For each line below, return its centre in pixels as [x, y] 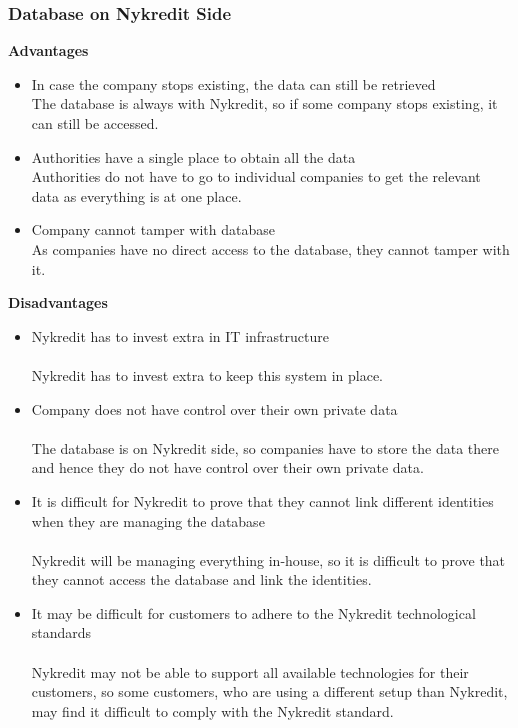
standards [61, 632]
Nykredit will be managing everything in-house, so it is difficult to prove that [268, 559]
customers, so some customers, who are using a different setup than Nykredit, [269, 691]
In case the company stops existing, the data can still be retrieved [233, 83]
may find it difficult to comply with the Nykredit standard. [212, 710]
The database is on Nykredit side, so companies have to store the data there [265, 447]
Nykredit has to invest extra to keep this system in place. [207, 374]
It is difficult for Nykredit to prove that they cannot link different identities [262, 500]
